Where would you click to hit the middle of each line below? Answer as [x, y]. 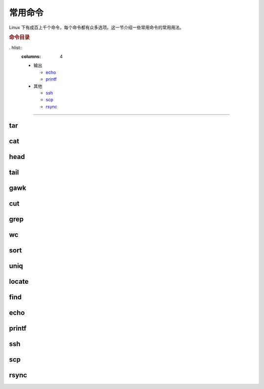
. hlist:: [16, 47]
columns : [31, 56]
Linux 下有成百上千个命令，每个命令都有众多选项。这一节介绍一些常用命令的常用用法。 [97, 27]
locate [19, 281]
